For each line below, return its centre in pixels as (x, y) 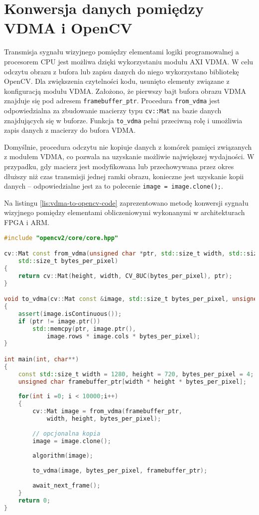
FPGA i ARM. (27, 222)
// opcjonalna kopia (66, 433)
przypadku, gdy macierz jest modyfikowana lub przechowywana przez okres (119, 166)
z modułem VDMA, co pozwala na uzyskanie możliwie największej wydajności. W (129, 156)
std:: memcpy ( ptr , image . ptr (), (84, 329)
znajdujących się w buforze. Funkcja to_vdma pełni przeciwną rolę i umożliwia (123, 120)
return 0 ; (34, 500)
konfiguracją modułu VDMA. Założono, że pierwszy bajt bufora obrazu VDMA (125, 91)
